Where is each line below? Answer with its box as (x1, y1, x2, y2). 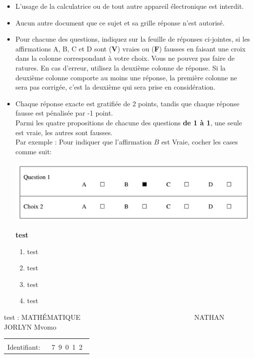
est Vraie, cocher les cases (161, 137, 238, 147)
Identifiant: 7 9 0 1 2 (7, 342, 83, 352)
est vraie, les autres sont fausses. (15, 127, 113, 137)
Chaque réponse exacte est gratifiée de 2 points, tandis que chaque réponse (15, 98, 239, 108)
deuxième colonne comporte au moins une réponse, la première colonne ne (15, 72, 237, 82)
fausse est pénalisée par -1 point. (15, 108, 113, 118)
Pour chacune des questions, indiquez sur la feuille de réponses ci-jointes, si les (15, 34, 250, 44)
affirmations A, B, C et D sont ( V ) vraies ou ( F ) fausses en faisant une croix (15, 43, 246, 53)
